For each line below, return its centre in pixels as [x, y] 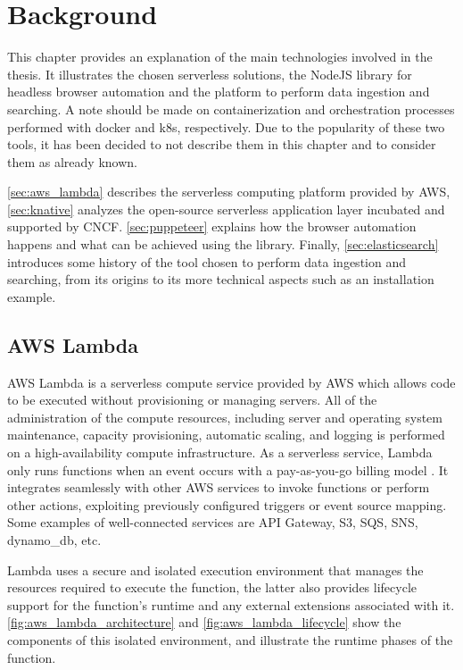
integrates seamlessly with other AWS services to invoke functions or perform [219, 487]
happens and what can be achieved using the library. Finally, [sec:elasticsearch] [223, 244]
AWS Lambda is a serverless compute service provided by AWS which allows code [231, 382]
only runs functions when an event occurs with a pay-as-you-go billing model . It [228, 469]
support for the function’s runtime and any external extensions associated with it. [231, 604]
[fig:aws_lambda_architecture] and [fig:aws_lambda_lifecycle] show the [204, 622]
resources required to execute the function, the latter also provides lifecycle [212, 587]
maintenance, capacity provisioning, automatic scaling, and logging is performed [226, 435]
